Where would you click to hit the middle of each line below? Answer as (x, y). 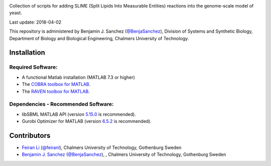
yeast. (16, 13)
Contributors (30, 135)
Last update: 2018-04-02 (35, 22)
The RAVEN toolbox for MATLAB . (56, 91)
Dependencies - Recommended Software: (61, 104)
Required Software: (33, 67)
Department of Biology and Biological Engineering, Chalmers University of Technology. (99, 38)
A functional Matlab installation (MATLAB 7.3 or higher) (78, 77)
